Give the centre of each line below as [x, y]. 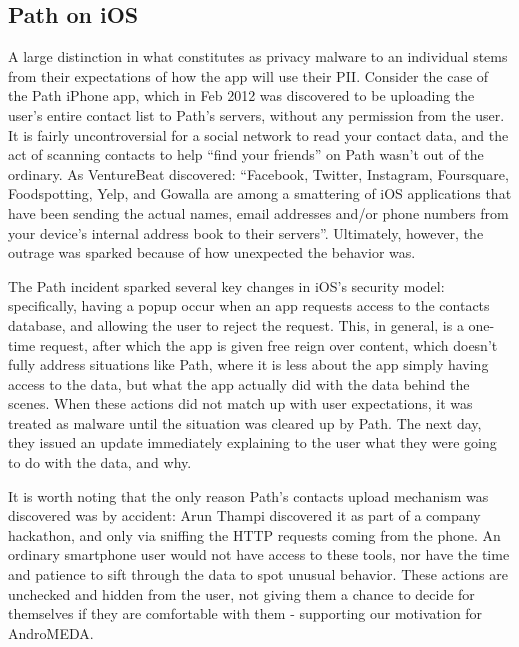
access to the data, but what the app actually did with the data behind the [239, 383]
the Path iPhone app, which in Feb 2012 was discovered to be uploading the [241, 95]
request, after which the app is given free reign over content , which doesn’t [268, 344]
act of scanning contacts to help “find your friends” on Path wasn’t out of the [246, 154]
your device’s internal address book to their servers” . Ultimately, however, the [246, 232]
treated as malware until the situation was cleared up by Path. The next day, [245, 422]
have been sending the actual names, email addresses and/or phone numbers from [258, 212]
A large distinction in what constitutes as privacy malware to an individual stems [258, 56]
